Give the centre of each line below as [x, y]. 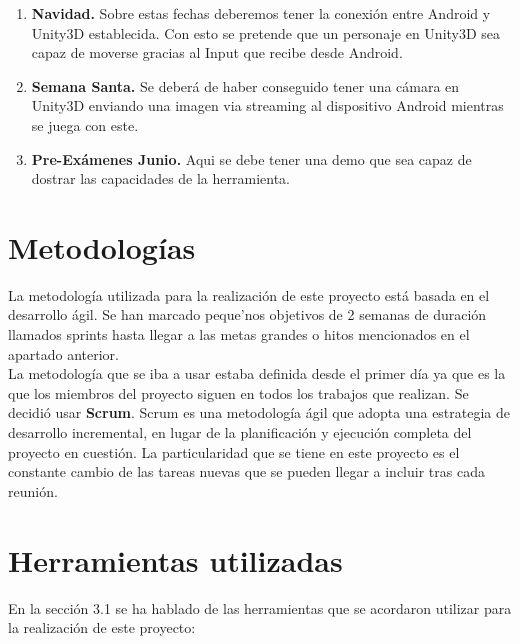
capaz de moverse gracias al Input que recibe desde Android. [217, 52]
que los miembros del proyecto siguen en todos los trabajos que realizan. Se [238, 392]
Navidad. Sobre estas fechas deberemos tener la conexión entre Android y [261, 13]
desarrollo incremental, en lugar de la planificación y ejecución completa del [240, 432]
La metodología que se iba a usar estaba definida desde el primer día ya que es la [257, 373]
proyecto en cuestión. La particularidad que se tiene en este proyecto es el [234, 451]
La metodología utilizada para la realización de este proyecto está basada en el [249, 294]
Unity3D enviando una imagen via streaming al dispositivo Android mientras [267, 105]
